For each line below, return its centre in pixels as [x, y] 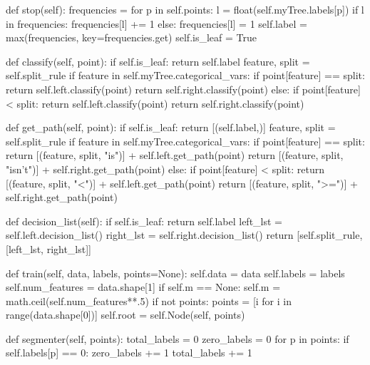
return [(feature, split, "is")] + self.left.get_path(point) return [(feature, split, [175, 155]
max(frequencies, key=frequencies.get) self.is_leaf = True [131, 37]
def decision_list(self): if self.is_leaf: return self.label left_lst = [144, 221]
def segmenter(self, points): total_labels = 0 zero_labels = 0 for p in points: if [178, 338]
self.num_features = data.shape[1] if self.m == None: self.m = [143, 287]
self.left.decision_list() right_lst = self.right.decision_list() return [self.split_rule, [184, 235]
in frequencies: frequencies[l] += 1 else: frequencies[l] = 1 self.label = [156, 23]
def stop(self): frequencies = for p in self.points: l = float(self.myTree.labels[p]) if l [185, 9]
